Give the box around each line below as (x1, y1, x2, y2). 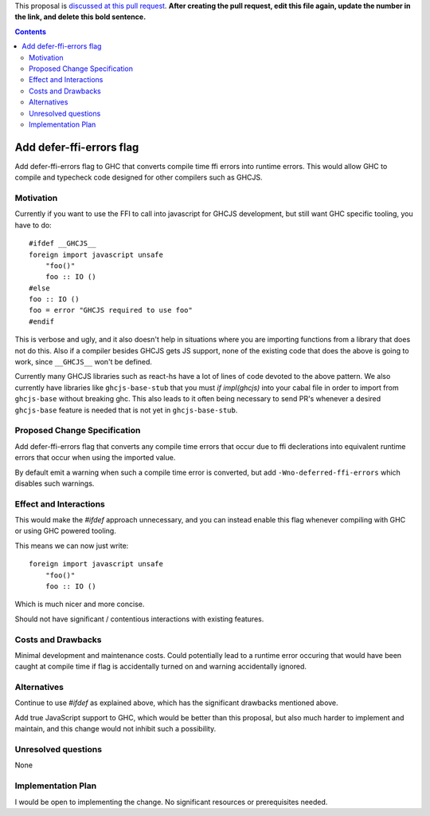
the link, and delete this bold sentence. (14, 12, 147, 22)
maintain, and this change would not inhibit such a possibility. (14, 724, 217, 734)
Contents (14, 26, 47, 36)
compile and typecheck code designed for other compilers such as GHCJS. (14, 172, 263, 183)
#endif (29, 317, 55, 326)
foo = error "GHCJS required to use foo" (29, 306, 193, 315)
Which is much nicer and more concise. (14, 599, 145, 609)
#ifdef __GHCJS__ (29, 239, 96, 248)
